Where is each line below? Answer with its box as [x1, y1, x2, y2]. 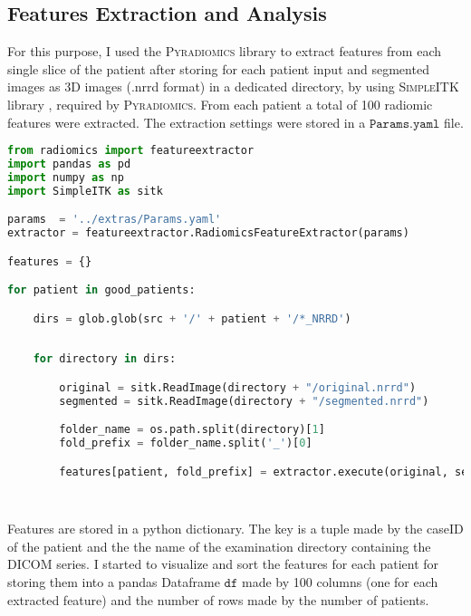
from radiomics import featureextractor [7, 144, 255, 158]
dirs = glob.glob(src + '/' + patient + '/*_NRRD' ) [33, 312, 351, 325]
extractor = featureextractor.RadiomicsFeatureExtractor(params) [7, 226, 409, 240]
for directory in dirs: [33, 352, 177, 366]
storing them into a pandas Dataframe [7, 572, 220, 591]
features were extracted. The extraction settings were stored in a [7, 112, 366, 131]
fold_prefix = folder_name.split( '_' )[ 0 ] [59, 437, 312, 450]
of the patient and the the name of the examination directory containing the [7, 536, 431, 555]
